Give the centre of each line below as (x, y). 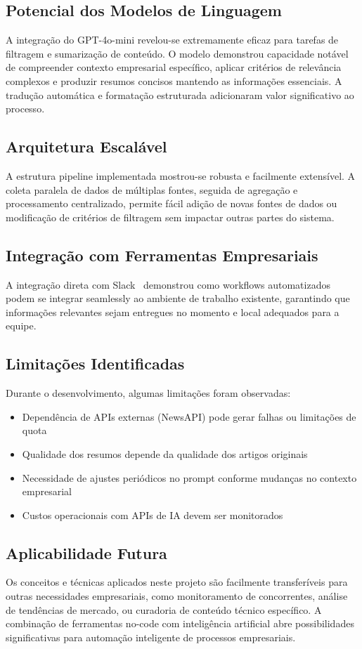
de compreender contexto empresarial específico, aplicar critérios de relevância (174, 67)
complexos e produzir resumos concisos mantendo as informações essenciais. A (174, 80)
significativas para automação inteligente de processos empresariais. (151, 637)
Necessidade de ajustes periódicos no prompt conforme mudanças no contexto (189, 477)
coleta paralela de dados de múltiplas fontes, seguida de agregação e (152, 189)
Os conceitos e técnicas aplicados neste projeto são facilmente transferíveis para (177, 582)
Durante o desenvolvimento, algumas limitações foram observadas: (148, 393)
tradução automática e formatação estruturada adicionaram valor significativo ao (180, 94)
